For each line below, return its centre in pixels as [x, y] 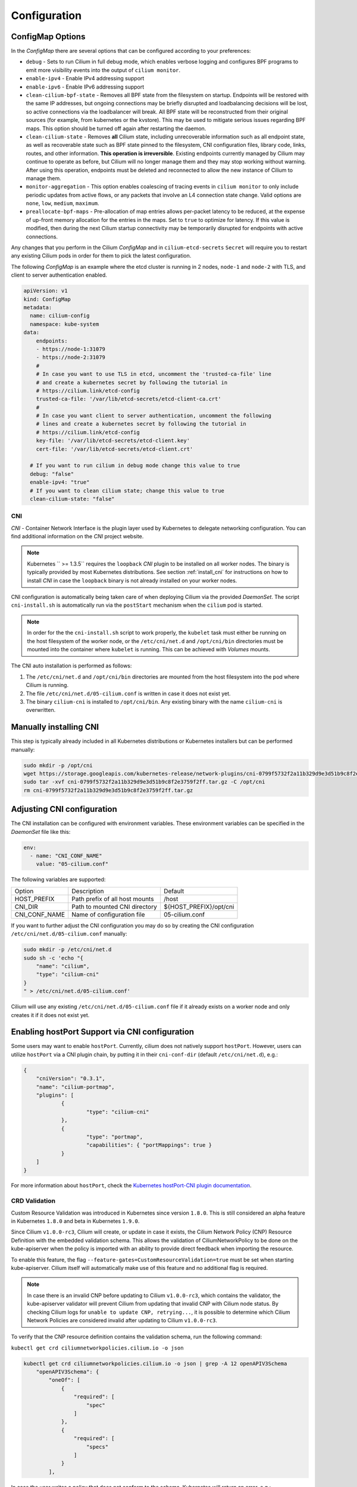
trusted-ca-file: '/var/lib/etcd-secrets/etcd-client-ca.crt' [129, 399]
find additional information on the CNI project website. [77, 537]
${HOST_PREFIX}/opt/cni [199, 906]
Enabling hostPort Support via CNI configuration [103, 1032]
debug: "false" [52, 474]
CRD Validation [33, 1201]
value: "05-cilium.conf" [72, 864]
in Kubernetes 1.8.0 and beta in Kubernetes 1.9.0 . [75, 1221]
